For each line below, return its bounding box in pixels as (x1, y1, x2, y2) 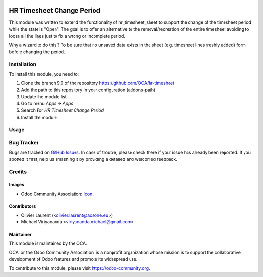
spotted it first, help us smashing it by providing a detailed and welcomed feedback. (9, 156, 177, 162)
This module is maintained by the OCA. (9, 240, 87, 246)
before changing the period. (9, 49, 65, 55)
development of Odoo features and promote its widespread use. (9, 256, 138, 262)
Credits (9, 168, 27, 175)
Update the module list (21, 94, 67, 99)
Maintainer (9, 232, 32, 237)
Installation (9, 61, 37, 68)
